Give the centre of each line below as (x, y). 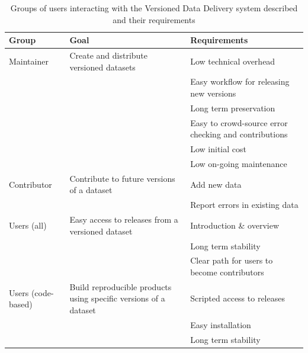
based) (21, 304)
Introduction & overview (235, 225)
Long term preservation (233, 107)
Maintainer (29, 61)
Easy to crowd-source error (239, 122)
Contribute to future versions (122, 178)
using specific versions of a (117, 298)
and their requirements (154, 19)
